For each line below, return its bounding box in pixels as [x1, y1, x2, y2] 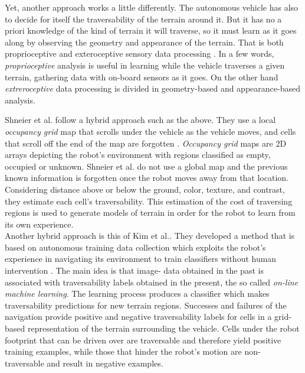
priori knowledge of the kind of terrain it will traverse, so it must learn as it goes [5, 24, 297, 37]
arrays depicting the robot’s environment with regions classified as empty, [5, 148, 271, 161]
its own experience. [5, 218, 74, 230]
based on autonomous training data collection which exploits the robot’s [5, 241, 266, 253]
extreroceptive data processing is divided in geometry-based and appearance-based [5, 82, 300, 95]
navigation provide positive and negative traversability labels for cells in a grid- [5, 310, 291, 323]
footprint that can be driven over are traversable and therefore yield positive [5, 333, 281, 346]
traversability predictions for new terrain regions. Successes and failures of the [5, 299, 287, 311]
